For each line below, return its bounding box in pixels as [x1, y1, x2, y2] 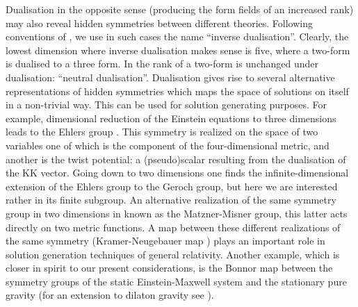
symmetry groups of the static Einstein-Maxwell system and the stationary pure [6, 274, 347, 288]
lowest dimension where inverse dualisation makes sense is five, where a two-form [6, 42, 350, 57]
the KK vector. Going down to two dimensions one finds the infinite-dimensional [6, 165, 349, 180]
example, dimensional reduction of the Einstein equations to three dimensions [6, 110, 336, 125]
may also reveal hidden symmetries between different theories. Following [6, 15, 314, 30]
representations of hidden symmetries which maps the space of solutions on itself [6, 83, 349, 98]
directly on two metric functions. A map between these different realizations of [6, 219, 341, 234]
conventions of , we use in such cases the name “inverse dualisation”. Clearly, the [6, 29, 349, 44]
